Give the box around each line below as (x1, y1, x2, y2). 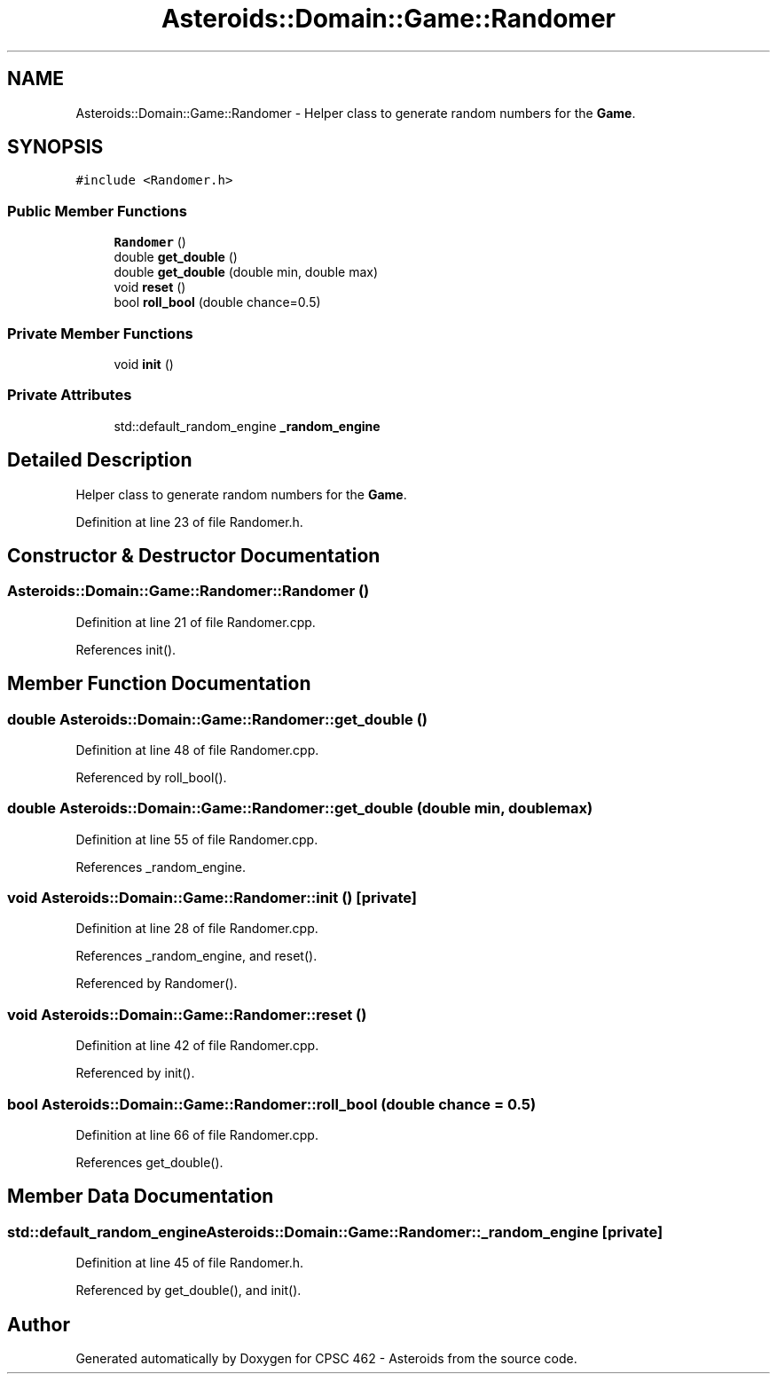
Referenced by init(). (75, 1065, 195, 1081)
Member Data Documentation (7, 1185, 274, 1208)
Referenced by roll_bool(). (75, 769, 227, 785)
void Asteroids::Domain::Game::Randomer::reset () (7, 1005, 367, 1024)
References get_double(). (75, 1154, 224, 1170)
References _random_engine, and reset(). (75, 948, 318, 964)
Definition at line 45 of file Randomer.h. (75, 1255, 304, 1271)
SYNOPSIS (7, 136, 104, 159)
